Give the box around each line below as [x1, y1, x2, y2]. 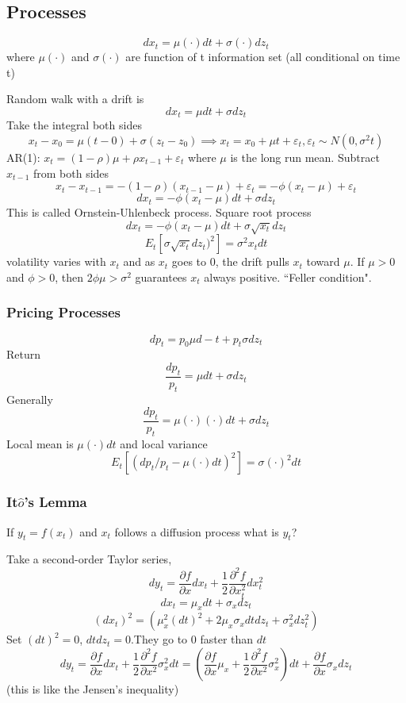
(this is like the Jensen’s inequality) [6, 681, 179, 697]
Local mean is [6, 435, 74, 451]
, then [55, 268, 84, 285]
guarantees [135, 268, 187, 285]
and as [123, 253, 155, 270]
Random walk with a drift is [6, 90, 144, 107]
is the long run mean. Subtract [230, 149, 380, 166]
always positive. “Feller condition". [204, 268, 372, 285]
